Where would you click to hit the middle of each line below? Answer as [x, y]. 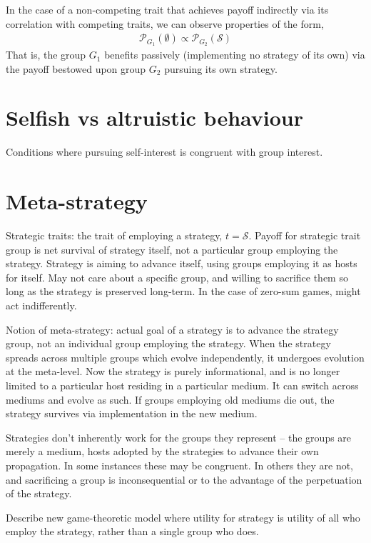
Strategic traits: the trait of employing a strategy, [114, 235]
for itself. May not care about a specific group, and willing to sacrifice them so [177, 277]
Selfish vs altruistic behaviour [155, 118]
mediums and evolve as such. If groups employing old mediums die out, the [170, 399]
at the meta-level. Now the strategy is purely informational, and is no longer [173, 371]
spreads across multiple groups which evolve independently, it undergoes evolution [185, 357]
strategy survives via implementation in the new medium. [132, 413]
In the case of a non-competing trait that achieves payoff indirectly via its [167, 9]
